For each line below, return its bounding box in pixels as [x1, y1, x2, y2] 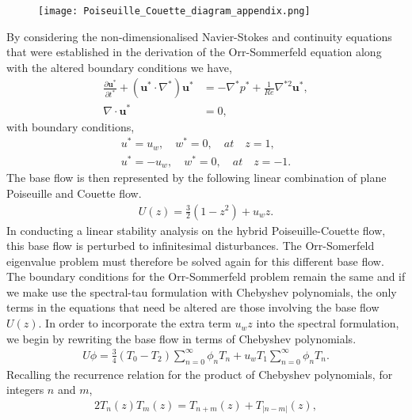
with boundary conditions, [6, 118, 135, 134]
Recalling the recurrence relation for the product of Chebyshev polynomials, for [6, 365, 393, 382]
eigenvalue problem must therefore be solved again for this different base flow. [6, 252, 384, 269]
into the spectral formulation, [256, 315, 399, 331]
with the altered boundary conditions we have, [6, 59, 232, 75]
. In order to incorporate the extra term [38, 315, 231, 331]
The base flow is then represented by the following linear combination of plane [6, 169, 387, 186]
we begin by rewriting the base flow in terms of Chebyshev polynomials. [6, 330, 357, 346]
